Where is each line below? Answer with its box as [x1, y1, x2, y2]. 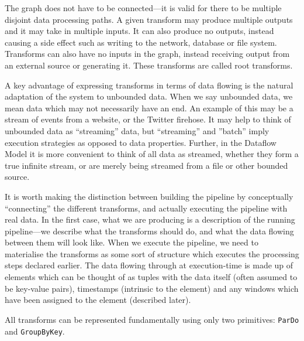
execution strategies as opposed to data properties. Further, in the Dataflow [5, 136, 277, 148]
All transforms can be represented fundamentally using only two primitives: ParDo [5, 313, 299, 325]
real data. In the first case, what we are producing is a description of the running [5, 213, 295, 226]
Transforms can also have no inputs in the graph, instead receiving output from [5, 47, 290, 60]
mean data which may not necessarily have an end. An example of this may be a [5, 101, 293, 114]
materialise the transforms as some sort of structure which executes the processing [5, 247, 299, 260]
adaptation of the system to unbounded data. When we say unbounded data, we [5, 90, 293, 103]
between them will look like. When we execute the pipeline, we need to [5, 236, 258, 248]
